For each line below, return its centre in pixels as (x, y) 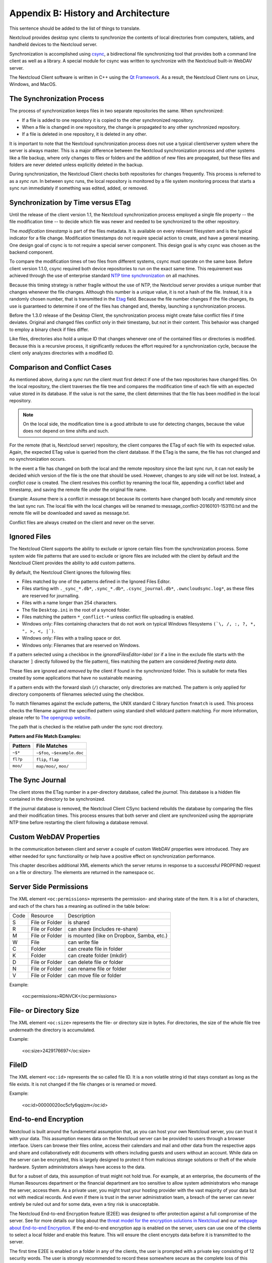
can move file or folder (95, 976)
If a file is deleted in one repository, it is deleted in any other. (84, 134)
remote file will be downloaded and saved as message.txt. (70, 513)
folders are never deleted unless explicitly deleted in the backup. (76, 165)
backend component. (31, 252)
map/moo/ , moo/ (52, 766)
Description (82, 916)
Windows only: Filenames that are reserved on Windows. (81, 645)
